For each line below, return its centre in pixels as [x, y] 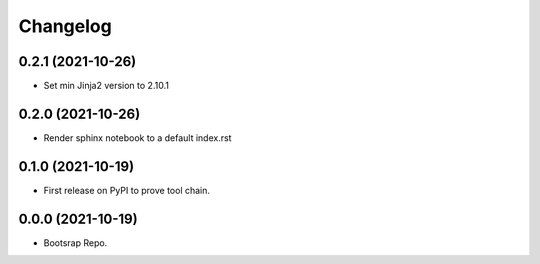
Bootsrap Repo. [75, 242]
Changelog [65, 26]
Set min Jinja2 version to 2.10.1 [106, 86]
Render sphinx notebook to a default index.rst [137, 137]
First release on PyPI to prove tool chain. [126, 190]
